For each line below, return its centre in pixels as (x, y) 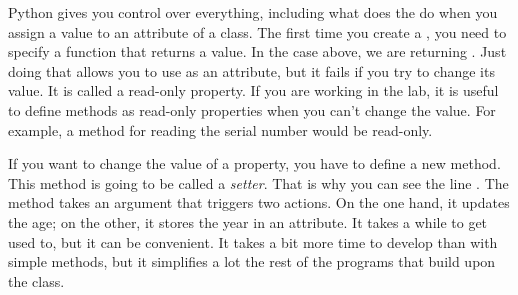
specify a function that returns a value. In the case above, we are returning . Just (257, 51)
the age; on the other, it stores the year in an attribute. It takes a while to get (248, 221)
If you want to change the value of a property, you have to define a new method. (254, 163)
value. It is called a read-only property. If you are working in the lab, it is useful (253, 90)
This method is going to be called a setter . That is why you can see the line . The (258, 182)
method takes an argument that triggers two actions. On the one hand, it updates (259, 202)
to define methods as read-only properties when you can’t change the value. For (252, 109)
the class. (36, 280)
